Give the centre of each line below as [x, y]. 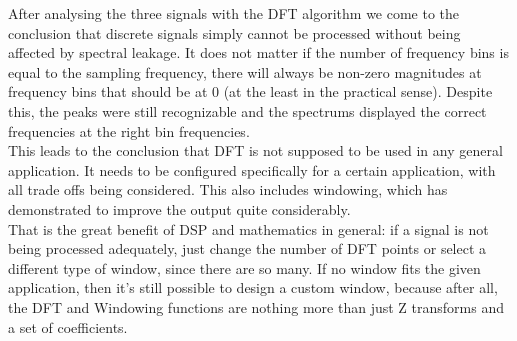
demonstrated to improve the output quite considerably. [179, 208]
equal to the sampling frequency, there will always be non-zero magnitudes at [245, 71]
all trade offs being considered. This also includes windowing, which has [228, 189]
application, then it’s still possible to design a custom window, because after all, [253, 287]
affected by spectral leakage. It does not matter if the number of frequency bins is [258, 52]
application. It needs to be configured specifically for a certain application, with [252, 169]
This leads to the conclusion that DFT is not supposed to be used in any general [255, 150]
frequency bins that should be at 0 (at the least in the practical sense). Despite [250, 91]
